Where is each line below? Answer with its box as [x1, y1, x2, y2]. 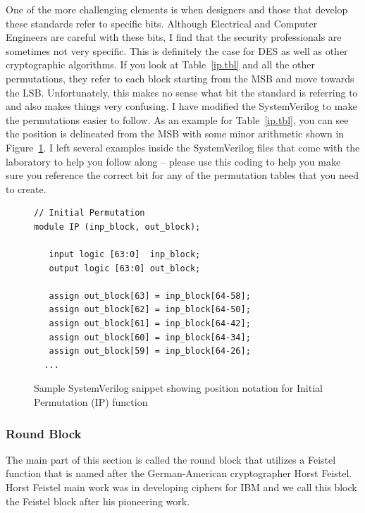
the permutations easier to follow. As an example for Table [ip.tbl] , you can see [6, 112, 349, 127]
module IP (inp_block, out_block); [34, 221, 201, 232]
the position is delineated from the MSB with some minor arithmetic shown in [6, 126, 345, 141]
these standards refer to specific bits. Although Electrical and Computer [6, 16, 318, 30]
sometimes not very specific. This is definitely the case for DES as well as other [6, 43, 348, 58]
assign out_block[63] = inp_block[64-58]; [49, 290, 251, 301]
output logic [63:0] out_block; [49, 263, 201, 273]
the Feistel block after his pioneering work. [6, 493, 190, 508]
